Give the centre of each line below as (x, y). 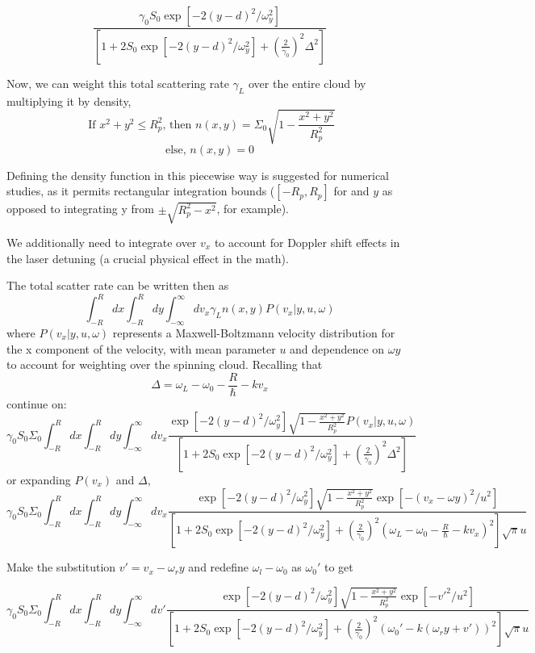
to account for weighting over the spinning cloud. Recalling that (165, 364)
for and (351, 191)
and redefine (219, 567)
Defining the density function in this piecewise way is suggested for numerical (198, 175)
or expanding (39, 479)
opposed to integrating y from (80, 209)
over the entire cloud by (307, 83)
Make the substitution (61, 567)
